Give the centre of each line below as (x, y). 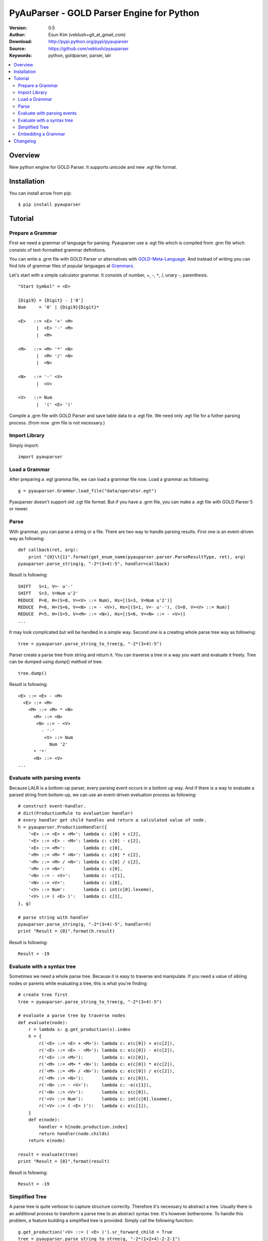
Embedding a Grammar (42, 134)
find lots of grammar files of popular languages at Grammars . (72, 266)
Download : (21, 42)
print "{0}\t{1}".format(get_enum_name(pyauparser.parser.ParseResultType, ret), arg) (137, 557)
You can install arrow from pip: (40, 193)
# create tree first (43, 995)
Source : (18, 48)
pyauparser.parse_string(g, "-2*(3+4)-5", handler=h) (85, 924)
